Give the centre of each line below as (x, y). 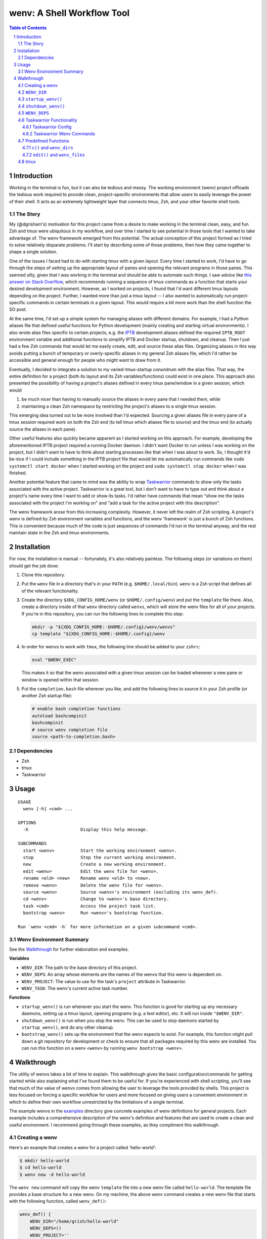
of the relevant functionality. (50, 591)
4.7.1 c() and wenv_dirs (48, 148)
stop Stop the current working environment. (100, 857)
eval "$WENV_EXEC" (54, 660)
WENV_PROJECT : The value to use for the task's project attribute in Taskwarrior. (104, 981)
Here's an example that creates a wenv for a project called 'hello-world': (83, 1147)
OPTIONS (27, 822)
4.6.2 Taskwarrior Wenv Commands (59, 134)
